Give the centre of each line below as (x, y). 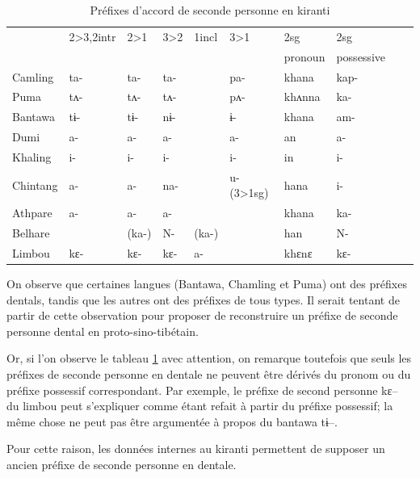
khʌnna (302, 96)
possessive (361, 56)
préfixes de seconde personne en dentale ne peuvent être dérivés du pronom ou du (209, 373)
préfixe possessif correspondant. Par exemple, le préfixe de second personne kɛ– (202, 390)
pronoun (304, 56)
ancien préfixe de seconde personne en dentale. (122, 464)
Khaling (32, 156)
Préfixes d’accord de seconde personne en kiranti (210, 10)
